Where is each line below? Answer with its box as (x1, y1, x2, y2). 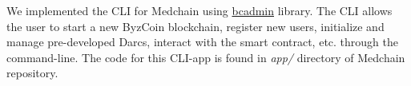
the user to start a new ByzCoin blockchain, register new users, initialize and (6, 18, 385, 34)
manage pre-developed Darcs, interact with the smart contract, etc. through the (6, 33, 399, 50)
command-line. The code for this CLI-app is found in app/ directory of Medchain (6, 49, 405, 65)
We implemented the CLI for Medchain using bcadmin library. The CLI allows (6, 2, 393, 18)
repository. (6, 64, 58, 81)
